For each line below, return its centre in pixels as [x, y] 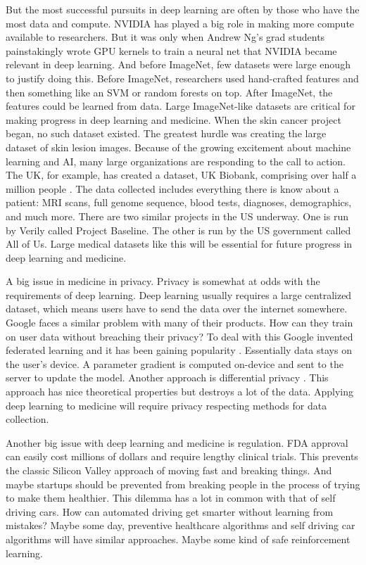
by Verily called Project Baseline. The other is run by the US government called [178, 230]
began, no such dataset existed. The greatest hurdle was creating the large [166, 133]
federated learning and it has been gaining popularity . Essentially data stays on [179, 350]
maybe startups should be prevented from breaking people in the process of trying [183, 484]
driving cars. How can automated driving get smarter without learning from [170, 511]
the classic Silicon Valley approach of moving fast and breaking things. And [169, 470]
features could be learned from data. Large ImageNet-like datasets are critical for [181, 106]
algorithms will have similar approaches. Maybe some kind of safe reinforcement [178, 539]
